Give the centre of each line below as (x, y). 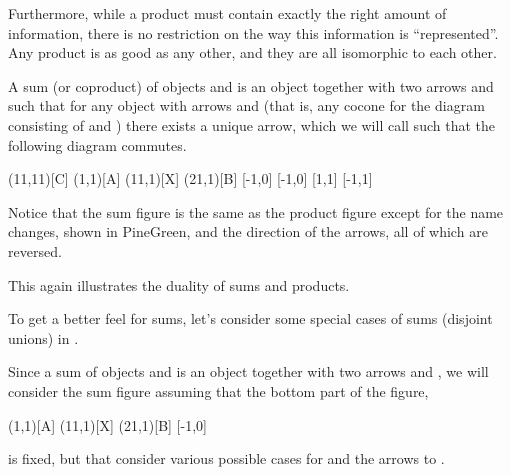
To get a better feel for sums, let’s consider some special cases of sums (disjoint (250, 318)
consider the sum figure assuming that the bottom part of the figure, (218, 390)
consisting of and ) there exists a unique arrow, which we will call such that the (251, 124)
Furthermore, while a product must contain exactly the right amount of (227, 13)
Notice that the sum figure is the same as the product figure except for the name (256, 211)
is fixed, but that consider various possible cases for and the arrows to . (226, 458)
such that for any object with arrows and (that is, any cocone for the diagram (246, 105)
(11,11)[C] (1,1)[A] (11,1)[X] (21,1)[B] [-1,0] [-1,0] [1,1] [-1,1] (190, 178)
